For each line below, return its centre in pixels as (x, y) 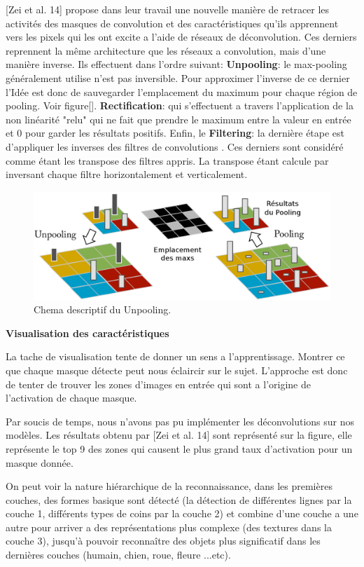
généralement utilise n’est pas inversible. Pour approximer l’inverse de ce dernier (178, 77)
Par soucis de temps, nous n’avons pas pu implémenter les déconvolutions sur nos (180, 421)
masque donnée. (40, 462)
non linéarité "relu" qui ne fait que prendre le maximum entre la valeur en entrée (178, 119)
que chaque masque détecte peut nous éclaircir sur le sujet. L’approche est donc (177, 370)
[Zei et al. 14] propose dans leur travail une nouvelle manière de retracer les (168, 9)
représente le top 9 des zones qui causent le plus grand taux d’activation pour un (179, 448)
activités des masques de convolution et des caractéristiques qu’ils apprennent (172, 23)
